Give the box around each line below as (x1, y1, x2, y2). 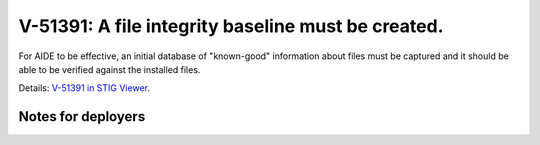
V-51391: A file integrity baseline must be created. (18, 15, 444, 37)
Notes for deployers (18, 108, 146, 125)
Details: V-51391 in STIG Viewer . (18, 82, 150, 94)
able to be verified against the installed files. (18, 63, 201, 75)
